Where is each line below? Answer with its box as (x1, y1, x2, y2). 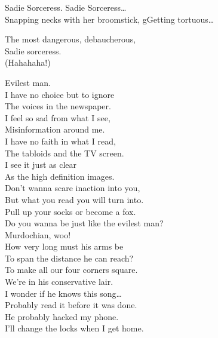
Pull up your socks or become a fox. (5, 205, 136, 217)
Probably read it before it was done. (5, 299, 137, 311)
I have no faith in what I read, (5, 134, 116, 147)
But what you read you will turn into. (5, 193, 144, 205)
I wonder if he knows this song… (5, 287, 122, 299)
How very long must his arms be (5, 240, 124, 253)
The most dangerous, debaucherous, (5, 33, 136, 45)
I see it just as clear (5, 158, 77, 171)
